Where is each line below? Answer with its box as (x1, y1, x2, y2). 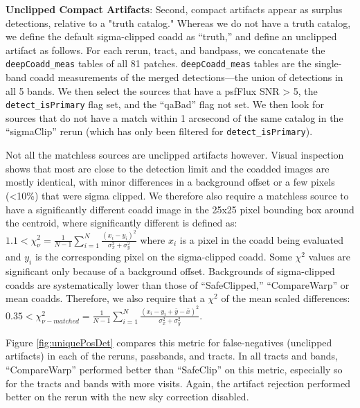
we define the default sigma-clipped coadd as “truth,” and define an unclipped (6, 29, 337, 44)
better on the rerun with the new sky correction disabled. (6, 389, 249, 404)
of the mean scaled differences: (221, 291, 350, 305)
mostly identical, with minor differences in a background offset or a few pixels (6, 175, 335, 189)
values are (308, 249, 351, 264)
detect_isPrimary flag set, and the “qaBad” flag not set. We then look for (6, 97, 324, 112)
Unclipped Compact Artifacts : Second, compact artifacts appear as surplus (6, 2, 343, 16)
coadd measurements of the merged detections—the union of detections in (30, 70, 343, 85)
